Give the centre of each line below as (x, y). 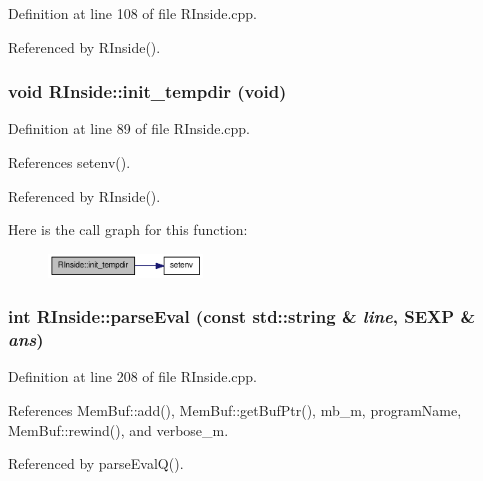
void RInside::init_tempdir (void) (147, 91)
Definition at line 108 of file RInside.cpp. (132, 13)
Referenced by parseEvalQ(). (96, 463)
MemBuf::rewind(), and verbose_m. (118, 429)
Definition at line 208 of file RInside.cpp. (132, 376)
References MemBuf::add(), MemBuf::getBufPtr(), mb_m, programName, (235, 409)
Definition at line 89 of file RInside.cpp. (129, 128)
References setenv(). (69, 162)
